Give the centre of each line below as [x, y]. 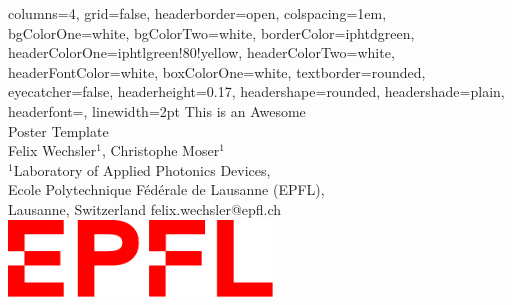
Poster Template [58, 130]
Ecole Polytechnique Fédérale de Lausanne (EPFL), [166, 189]
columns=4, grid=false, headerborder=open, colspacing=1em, [197, 13]
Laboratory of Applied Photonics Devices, [142, 169]
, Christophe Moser [160, 150]
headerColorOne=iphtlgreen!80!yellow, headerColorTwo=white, [201, 52]
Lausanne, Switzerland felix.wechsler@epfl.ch [145, 208]
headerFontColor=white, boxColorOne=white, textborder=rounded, [217, 71]
